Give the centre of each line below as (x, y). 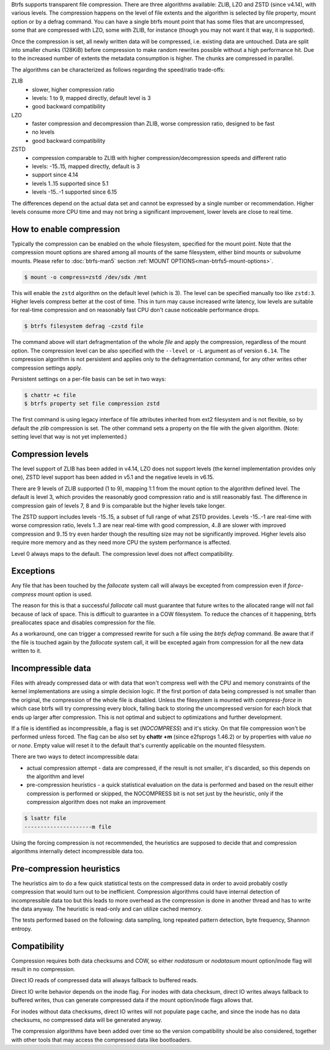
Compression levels (50, 454)
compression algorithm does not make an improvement (96, 802)
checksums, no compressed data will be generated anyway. (87, 1020)
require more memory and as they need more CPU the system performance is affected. (121, 542)
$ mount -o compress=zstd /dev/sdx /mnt (85, 277)
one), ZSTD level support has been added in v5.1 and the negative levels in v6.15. (113, 477)
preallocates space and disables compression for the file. (83, 622)
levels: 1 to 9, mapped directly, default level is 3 (91, 98)
